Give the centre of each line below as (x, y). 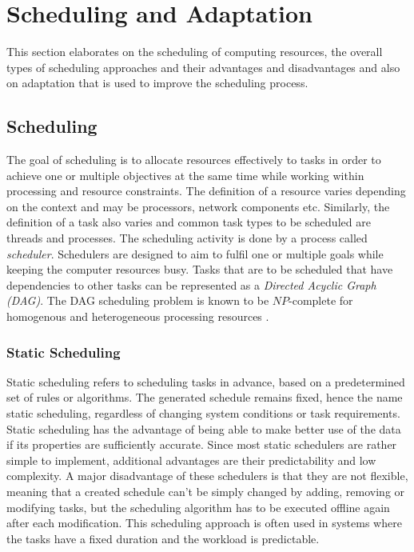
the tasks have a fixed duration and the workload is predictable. (163, 538)
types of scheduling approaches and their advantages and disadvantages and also (203, 67)
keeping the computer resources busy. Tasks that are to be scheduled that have (200, 269)
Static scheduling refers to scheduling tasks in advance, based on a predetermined (206, 381)
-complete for (321, 300)
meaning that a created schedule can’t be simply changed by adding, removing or (206, 492)
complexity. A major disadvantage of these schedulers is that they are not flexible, (207, 476)
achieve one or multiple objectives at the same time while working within (185, 175)
